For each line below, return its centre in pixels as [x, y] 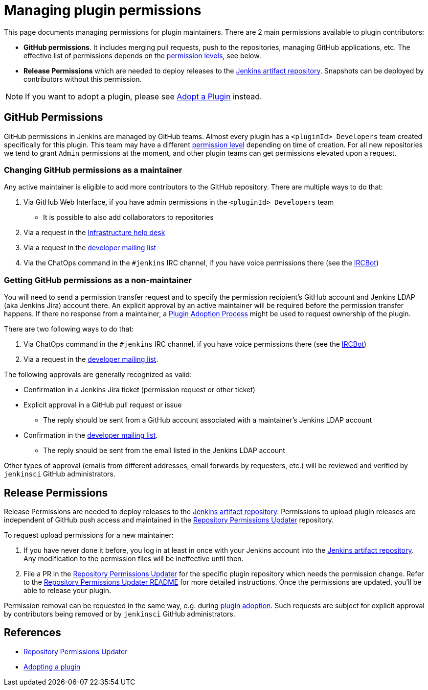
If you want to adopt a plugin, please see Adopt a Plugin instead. [144, 96]
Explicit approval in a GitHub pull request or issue [103, 405]
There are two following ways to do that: [69, 329]
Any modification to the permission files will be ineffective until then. [134, 558]
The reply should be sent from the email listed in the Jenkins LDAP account [164, 451]
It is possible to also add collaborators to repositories [128, 217]
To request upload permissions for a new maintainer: [89, 535]
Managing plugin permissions [103, 10]
